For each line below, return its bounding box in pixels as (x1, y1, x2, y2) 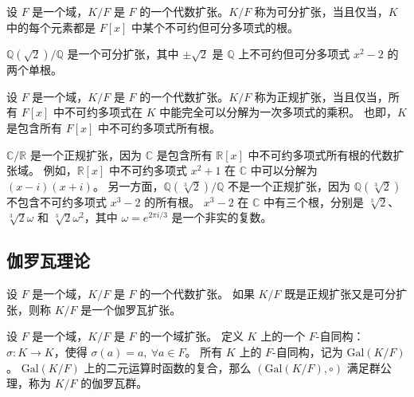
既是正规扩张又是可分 (284, 285, 396, 302)
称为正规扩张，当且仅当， (254, 88, 389, 104)
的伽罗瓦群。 (80, 375, 148, 391)
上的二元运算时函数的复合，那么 (84, 359, 252, 375)
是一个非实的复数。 (171, 209, 272, 226)
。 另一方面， (92, 177, 164, 194)
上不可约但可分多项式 (238, 45, 350, 62)
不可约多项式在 (64, 104, 143, 120)
